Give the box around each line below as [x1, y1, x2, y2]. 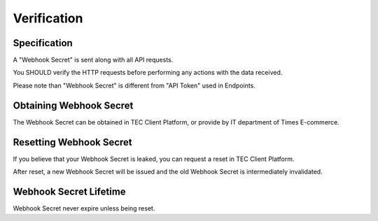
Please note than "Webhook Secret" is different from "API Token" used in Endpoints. [13, 81, 255, 90]
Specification [13, 37, 73, 49]
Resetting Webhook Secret [13, 136, 132, 148]
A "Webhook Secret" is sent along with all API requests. [13, 56, 174, 64]
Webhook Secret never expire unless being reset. [13, 204, 155, 213]
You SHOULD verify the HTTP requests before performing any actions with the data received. [13, 69, 283, 77]
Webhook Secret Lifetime [13, 185, 126, 197]
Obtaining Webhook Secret [13, 99, 134, 111]
